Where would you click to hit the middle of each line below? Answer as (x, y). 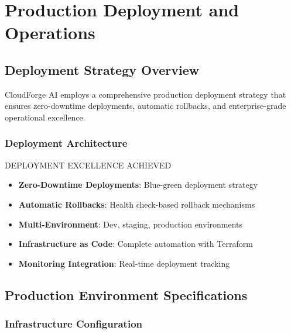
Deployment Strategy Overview (102, 69)
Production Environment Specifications (126, 295)
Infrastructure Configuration (74, 324)
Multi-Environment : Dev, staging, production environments (131, 224)
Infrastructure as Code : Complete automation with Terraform (136, 244)
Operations (50, 32)
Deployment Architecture (66, 143)
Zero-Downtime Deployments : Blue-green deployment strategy (138, 185)
